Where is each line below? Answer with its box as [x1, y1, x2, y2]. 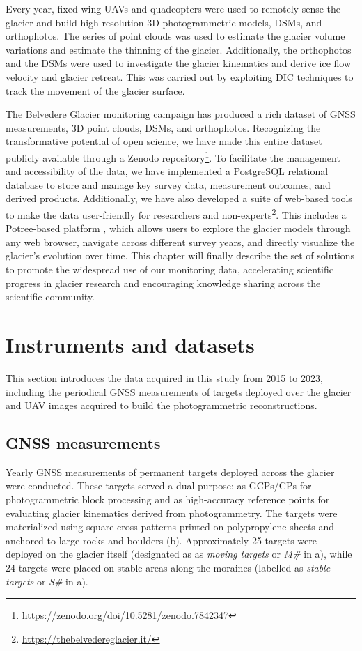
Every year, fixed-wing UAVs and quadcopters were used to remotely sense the [6, 1, 341, 15]
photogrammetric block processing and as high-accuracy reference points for [6, 492, 330, 507]
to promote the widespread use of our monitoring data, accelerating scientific [6, 262, 333, 276]
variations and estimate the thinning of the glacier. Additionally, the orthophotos [6, 42, 352, 56]
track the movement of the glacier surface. [6, 83, 185, 98]
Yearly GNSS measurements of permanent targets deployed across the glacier [6, 464, 335, 479]
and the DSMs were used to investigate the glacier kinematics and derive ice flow [6, 56, 352, 70]
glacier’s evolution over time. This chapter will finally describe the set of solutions [6, 248, 355, 263]
